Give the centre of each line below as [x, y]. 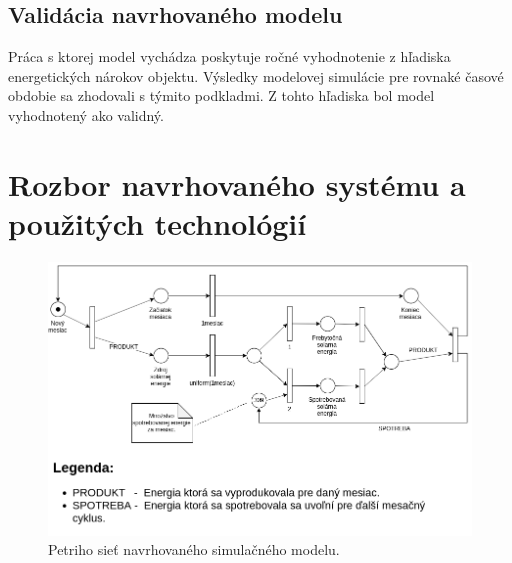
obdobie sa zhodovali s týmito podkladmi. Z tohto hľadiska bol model [221, 95]
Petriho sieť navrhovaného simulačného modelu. [194, 549]
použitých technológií [157, 222]
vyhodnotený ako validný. [86, 114]
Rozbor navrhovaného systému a [237, 183]
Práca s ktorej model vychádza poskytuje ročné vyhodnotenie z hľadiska [229, 56]
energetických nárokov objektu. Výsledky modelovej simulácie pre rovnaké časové [256, 75]
